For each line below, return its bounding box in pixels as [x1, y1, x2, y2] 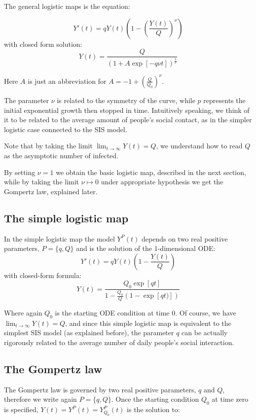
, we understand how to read [156, 140, 243, 151]
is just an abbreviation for [28, 75, 107, 86]
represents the [203, 95, 246, 105]
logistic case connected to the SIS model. [4, 124, 127, 134]
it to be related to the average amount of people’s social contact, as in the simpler [4, 114, 252, 125]
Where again [4, 308, 42, 318]
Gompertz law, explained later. [4, 186, 98, 196]
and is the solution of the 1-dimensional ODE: [76, 243, 216, 253]
